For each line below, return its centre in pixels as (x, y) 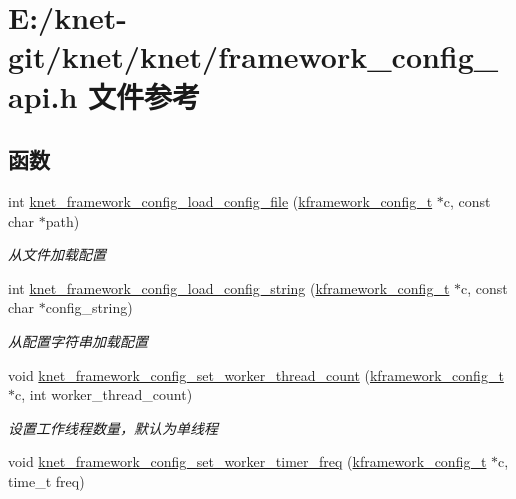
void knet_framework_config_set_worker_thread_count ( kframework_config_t (256, 374)
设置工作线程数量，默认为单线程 (113, 427)
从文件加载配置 (57, 254)
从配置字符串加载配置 (78, 340)
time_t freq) (46, 480)
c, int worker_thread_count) (104, 394)
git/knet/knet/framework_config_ (253, 56)
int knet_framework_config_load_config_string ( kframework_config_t (229, 287)
